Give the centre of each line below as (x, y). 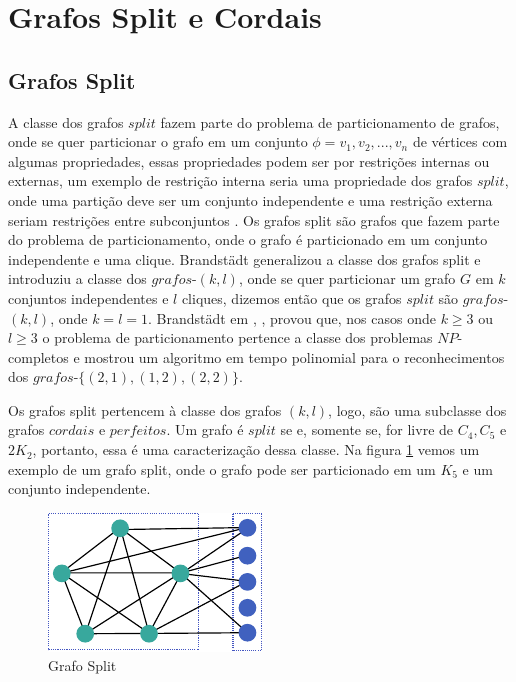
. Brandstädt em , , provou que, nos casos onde (291, 317)
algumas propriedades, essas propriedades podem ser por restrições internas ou (249, 160)
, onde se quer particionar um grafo (347, 278)
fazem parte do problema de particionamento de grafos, (330, 121)
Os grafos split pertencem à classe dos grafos (145, 409)
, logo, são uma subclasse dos (417, 409)
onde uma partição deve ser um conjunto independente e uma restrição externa (250, 199)
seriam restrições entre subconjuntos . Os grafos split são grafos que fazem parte (254, 219)
